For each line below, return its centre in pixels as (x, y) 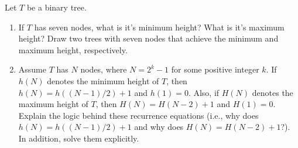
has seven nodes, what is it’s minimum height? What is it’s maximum (159, 27)
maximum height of (53, 104)
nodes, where (104, 69)
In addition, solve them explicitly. (79, 138)
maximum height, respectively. (73, 49)
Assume (32, 69)
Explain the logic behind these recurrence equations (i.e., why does (138, 115)
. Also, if (204, 92)
